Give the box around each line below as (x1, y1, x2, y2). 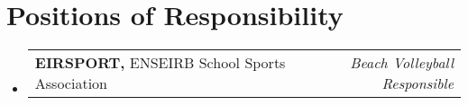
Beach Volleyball (350, 52, 454, 74)
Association (34, 73, 107, 94)
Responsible (381, 73, 454, 94)
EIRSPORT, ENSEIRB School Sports (34, 52, 286, 74)
